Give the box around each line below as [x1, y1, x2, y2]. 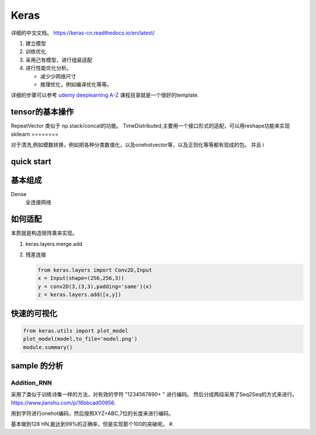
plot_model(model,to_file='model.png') [23, 335, 138, 342]
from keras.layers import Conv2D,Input [37, 266, 152, 273]
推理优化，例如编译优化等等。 [40, 81, 112, 88]
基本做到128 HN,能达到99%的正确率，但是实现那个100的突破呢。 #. [11, 420, 174, 427]
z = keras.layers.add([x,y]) [37, 292, 122, 298]
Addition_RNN [11, 378, 52, 386]
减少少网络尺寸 [40, 73, 76, 80]
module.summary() [23, 344, 73, 351]
